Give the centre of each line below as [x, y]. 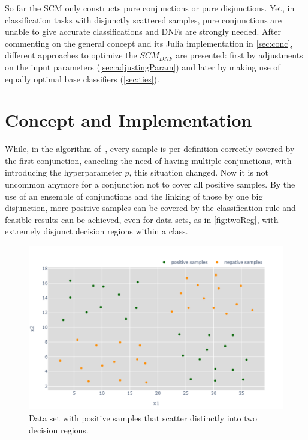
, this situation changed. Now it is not [199, 172]
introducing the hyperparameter [64, 172]
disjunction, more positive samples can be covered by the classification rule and [150, 208]
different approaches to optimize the [71, 55]
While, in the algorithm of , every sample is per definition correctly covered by [150, 149]
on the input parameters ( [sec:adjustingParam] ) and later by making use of [143, 66]
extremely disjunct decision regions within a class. [96, 231]
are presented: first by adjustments [239, 55]
